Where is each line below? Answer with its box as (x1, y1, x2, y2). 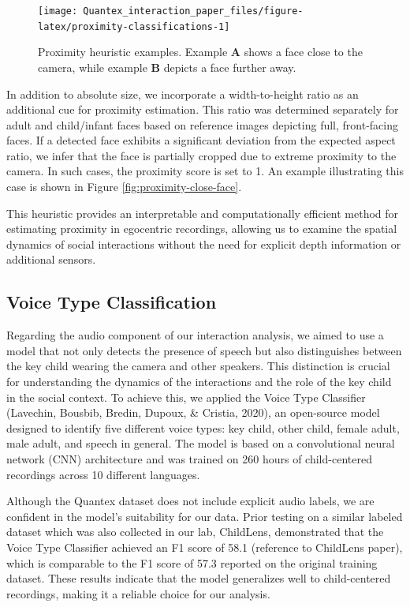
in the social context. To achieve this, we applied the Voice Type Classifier (6, 388, 366, 405)
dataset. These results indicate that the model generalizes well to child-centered (6, 570, 391, 586)
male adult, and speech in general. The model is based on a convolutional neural (6, 435, 395, 452)
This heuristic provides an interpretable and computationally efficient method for (6, 204, 399, 221)
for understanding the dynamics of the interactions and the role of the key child (6, 373, 392, 390)
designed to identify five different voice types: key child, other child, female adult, (6, 419, 400, 436)
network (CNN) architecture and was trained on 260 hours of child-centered (6, 450, 372, 466)
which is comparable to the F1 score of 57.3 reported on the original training (6, 554, 378, 571)
